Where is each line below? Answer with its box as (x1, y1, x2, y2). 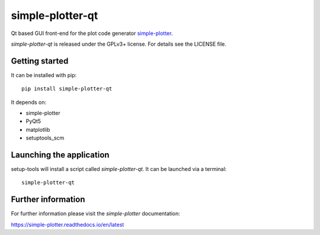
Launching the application (11, 150, 110, 160)
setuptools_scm (25, 134, 65, 142)
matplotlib (25, 126, 50, 133)
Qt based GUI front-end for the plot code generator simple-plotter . (11, 30, 173, 37)
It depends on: (11, 99, 47, 106)
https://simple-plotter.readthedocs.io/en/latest (11, 221, 124, 228)
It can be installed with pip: (11, 71, 77, 78)
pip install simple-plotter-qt (21, 85, 113, 92)
